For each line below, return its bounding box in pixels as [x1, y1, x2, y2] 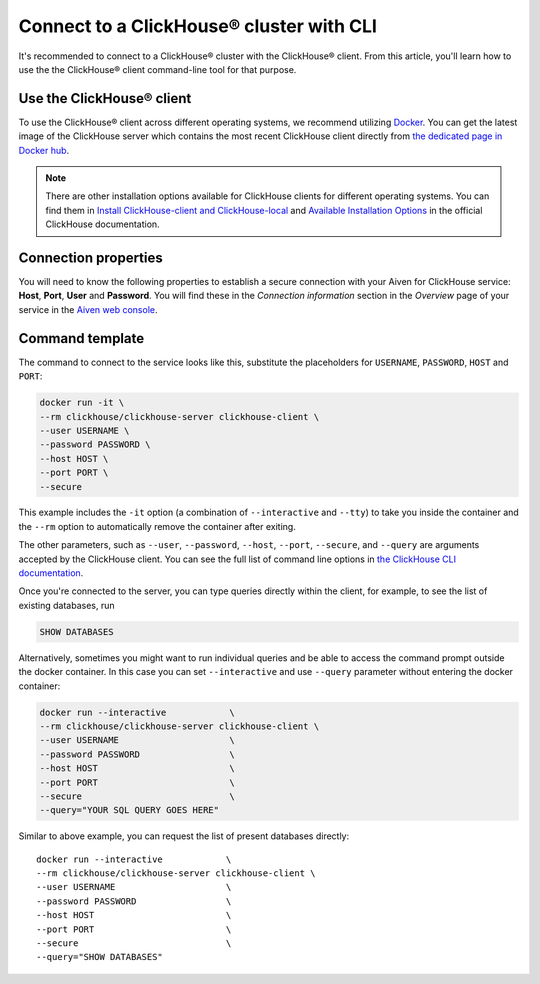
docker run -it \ [39, 397, 125, 409]
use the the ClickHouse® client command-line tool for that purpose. [18, 63, 297, 75]
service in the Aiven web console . [18, 303, 158, 315]
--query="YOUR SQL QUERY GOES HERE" [39, 805, 220, 816]
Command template [18, 330, 145, 347]
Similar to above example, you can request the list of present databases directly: [18, 830, 350, 842]
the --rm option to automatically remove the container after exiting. [18, 520, 297, 532]
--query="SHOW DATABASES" [36, 951, 164, 963]
